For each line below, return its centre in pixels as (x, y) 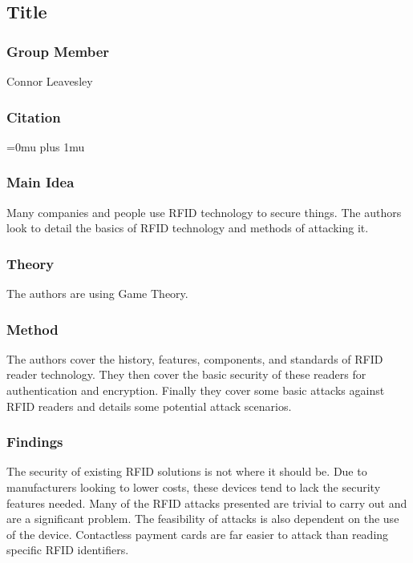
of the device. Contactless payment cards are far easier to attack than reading (198, 534)
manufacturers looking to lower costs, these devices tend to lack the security (194, 487)
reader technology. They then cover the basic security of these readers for (186, 374)
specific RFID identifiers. (68, 550)
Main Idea (40, 182)
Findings (35, 442)
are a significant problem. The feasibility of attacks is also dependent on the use (203, 519)
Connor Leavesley (50, 81)
